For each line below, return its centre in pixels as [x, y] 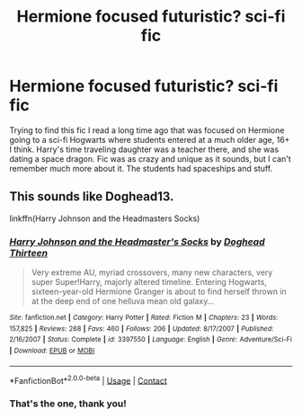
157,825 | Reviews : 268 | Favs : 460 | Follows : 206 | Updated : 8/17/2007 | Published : [142, 329]
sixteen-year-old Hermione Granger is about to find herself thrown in [159, 292]
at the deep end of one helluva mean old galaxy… [123, 301]
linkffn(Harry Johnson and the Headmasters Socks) [105, 218]
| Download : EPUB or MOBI [52, 351]
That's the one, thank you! [68, 404]
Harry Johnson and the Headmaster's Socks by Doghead [137, 242]
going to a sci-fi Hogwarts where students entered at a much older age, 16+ [150, 139]
